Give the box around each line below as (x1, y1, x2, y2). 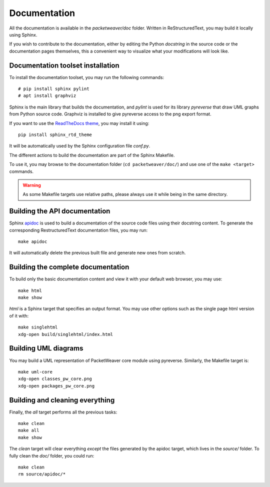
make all (18, 427, 39, 433)
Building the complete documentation (9, 263, 129, 271)
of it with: (9, 312, 29, 318)
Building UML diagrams (9, 344, 83, 352)
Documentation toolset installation (9, 61, 119, 69)
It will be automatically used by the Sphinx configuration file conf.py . (9, 143, 150, 149)
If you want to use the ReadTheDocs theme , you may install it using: (9, 120, 149, 126)
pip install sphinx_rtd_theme (18, 131, 92, 137)
